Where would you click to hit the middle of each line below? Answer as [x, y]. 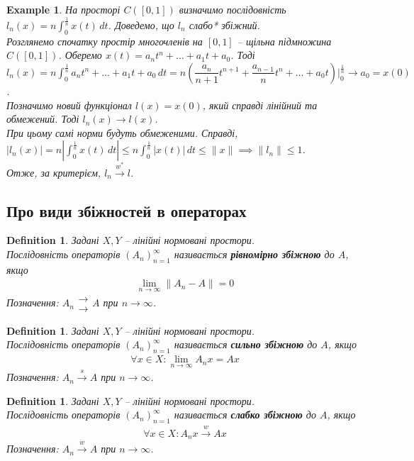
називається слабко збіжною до [245, 415]
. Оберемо [80, 55]
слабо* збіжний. [224, 24]
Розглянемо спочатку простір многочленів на [105, 41]
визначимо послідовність [233, 9]
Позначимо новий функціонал [69, 105]
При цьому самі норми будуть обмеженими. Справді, [122, 132]
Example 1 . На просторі [63, 9]
